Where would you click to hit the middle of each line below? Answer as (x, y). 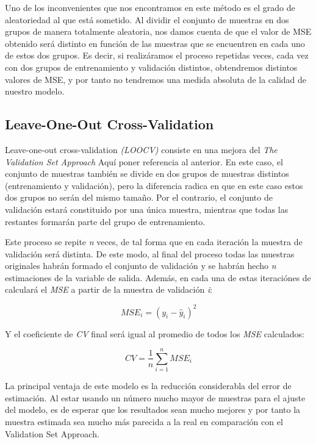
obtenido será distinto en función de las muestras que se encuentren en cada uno (155, 43)
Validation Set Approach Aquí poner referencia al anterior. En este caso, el (144, 161)
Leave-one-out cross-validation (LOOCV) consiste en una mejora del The (141, 149)
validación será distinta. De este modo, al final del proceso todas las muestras (150, 253)
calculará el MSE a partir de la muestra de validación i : (109, 289)
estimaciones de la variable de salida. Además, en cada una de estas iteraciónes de (158, 277)
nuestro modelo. (35, 91)
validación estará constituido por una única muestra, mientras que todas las (147, 209)
